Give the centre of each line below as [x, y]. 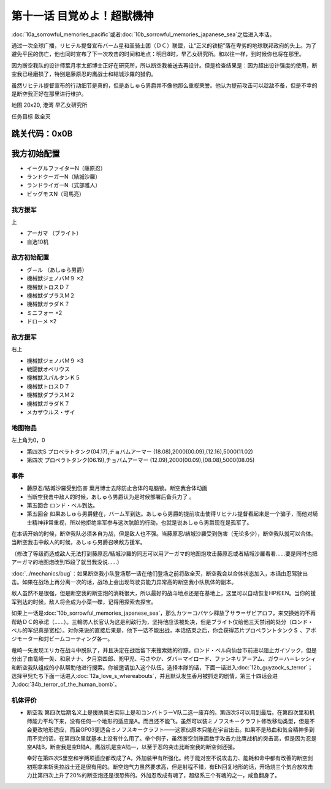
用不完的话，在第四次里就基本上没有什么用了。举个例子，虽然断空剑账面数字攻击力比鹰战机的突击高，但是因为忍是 [172, 738]
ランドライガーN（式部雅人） [64, 185]
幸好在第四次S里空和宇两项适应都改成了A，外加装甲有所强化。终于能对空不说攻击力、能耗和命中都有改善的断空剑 [170, 758]
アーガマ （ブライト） [54, 233]
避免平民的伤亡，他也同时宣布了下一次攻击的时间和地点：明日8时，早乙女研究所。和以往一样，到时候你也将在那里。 [158, 54]
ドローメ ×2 [42, 321]
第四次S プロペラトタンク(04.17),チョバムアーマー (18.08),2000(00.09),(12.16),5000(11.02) [140, 452]
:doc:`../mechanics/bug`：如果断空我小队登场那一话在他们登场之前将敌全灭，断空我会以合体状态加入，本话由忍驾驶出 [160, 573]
